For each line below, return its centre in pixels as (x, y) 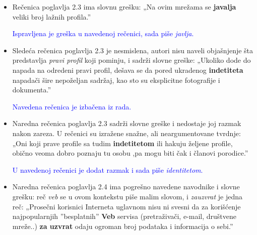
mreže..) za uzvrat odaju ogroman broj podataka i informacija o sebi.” (123, 226)
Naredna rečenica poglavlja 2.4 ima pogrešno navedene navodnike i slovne (126, 187)
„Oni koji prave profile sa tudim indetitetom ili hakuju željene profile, (122, 143)
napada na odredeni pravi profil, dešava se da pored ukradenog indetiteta (128, 70)
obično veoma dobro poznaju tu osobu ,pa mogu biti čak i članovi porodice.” (130, 153)
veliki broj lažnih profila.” (52, 16)
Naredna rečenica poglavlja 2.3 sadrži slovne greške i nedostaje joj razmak (127, 123)
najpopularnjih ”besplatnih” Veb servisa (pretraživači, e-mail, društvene (124, 216)
